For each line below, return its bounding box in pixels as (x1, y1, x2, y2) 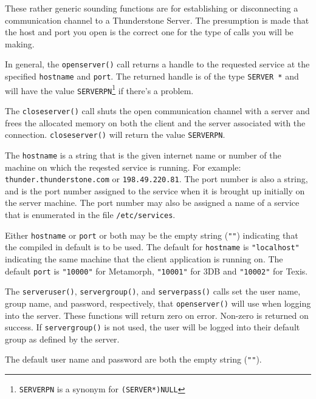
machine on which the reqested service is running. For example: (5, 160, 241, 173)
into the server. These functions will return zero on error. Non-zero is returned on (5, 309, 309, 321)
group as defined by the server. (5, 332, 120, 345)
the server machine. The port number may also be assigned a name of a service (5, 196, 300, 209)
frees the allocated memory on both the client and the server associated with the (5, 116, 306, 129)
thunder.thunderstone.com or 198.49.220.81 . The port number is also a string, (5, 172, 308, 185)
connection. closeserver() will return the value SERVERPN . (5, 128, 225, 141)
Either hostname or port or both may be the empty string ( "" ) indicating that (5, 228, 298, 241)
